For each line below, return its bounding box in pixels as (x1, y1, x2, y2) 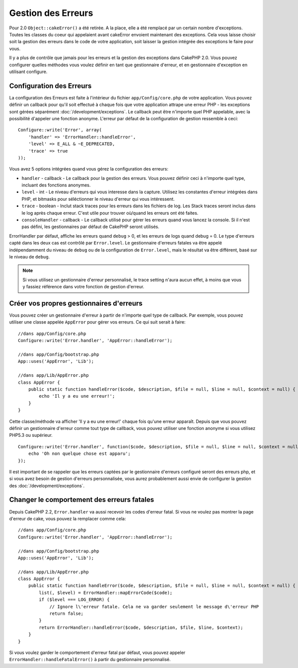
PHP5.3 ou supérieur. (9, 432, 53, 438)
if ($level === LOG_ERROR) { (39, 597, 110, 602)
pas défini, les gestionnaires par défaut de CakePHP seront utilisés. (21, 224, 159, 230)
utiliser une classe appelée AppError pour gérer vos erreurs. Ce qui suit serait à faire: (9, 319, 186, 325)
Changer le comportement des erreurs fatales (9, 496, 154, 504)
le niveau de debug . (9, 254, 50, 259)
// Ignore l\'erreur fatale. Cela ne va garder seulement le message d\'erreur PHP (49, 604, 259, 609)
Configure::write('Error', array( (18, 127, 102, 133)
